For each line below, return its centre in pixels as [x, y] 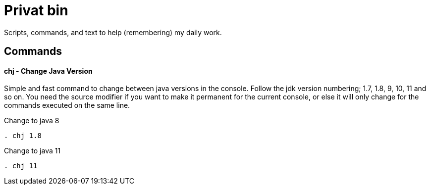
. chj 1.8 [23, 136]
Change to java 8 [32, 121]
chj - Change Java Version [48, 71]
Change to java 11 [32, 151]
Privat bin [36, 10]
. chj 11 [21, 166]
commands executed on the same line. [67, 105]
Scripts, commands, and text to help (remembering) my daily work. [113, 32]
